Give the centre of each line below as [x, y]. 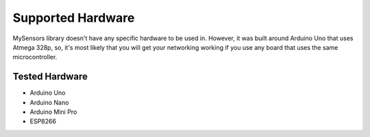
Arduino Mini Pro [53, 112]
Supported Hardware [74, 18]
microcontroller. [35, 57]
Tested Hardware [50, 77]
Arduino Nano [49, 102]
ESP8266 [43, 121]
